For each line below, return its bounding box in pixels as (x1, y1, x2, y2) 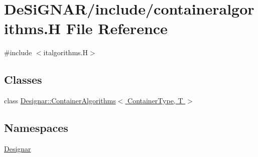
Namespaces (4, 120, 68, 135)
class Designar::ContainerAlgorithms (4, 95, 116, 106)
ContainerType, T (127, 95, 183, 106)
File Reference (66, 18, 168, 39)
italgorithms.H (43, 47, 88, 58)
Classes (4, 72, 42, 87)
